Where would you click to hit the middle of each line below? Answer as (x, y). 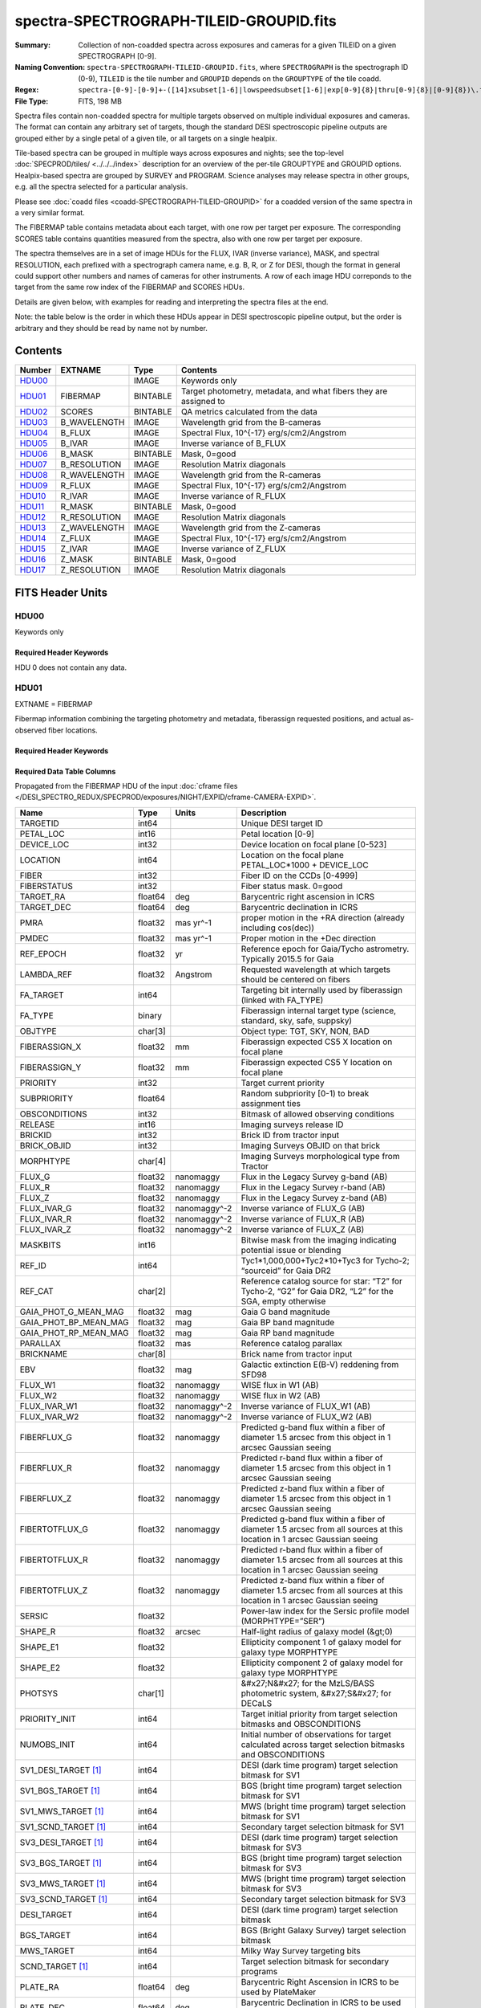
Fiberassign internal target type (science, (319, 1010)
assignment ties (271, 1103)
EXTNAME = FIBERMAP (54, 704)
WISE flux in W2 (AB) (281, 1395)
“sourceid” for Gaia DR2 (286, 1271)
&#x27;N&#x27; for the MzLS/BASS (307, 1683)
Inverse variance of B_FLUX (233, 443)
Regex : (27, 90)
